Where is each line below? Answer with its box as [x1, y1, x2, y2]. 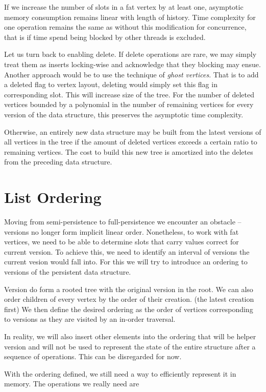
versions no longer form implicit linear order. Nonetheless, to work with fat [4, 226, 239, 237]
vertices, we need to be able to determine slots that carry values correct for [4, 236, 239, 247]
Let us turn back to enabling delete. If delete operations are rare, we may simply [4, 49, 257, 59]
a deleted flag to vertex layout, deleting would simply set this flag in [4, 79, 217, 90]
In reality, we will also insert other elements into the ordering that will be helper [4, 331, 256, 341]
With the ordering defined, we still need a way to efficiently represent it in [4, 368, 236, 379]
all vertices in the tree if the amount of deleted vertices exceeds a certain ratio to [4, 136, 257, 147]
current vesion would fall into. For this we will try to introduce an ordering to [4, 256, 248, 267]
